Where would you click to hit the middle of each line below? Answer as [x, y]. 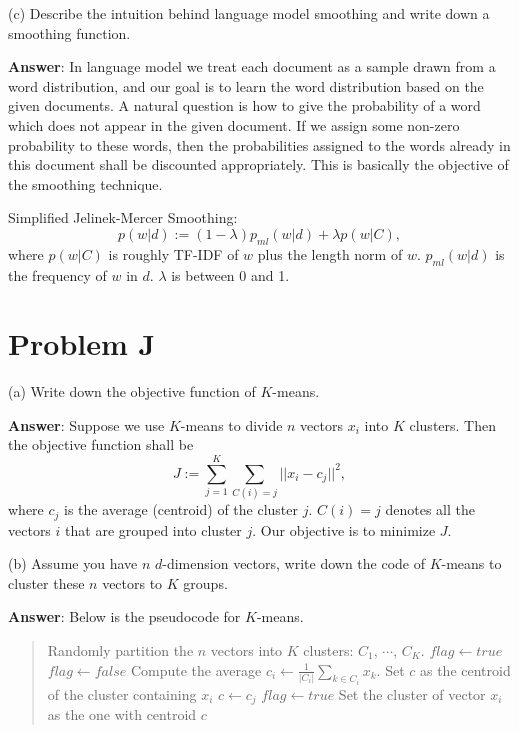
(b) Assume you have [73, 563]
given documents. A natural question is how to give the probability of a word [244, 105]
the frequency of [57, 274]
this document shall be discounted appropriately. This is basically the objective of [258, 164]
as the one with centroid [122, 714]
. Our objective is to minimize [344, 529]
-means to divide [231, 424]
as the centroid [465, 669]
